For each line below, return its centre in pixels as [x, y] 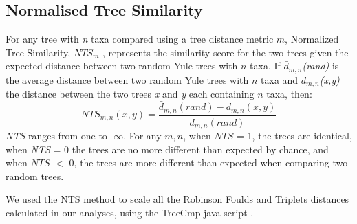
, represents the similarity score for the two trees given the [225, 52]
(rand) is [321, 66]
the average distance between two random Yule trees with [127, 79]
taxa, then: [289, 94]
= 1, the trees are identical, [294, 136]
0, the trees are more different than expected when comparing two [208, 163]
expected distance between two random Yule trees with [122, 66]
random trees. [35, 176]
